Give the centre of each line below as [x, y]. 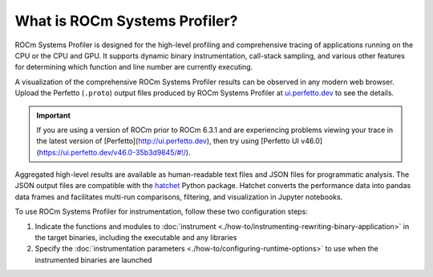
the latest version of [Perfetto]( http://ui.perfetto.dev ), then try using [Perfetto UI [168, 141]
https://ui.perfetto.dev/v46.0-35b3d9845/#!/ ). [115, 152]
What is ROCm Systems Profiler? [126, 21]
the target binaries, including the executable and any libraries [136, 238]
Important [54, 115]
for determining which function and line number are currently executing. [134, 67]
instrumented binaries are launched [93, 259]
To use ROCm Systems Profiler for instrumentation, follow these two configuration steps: [161, 211]
